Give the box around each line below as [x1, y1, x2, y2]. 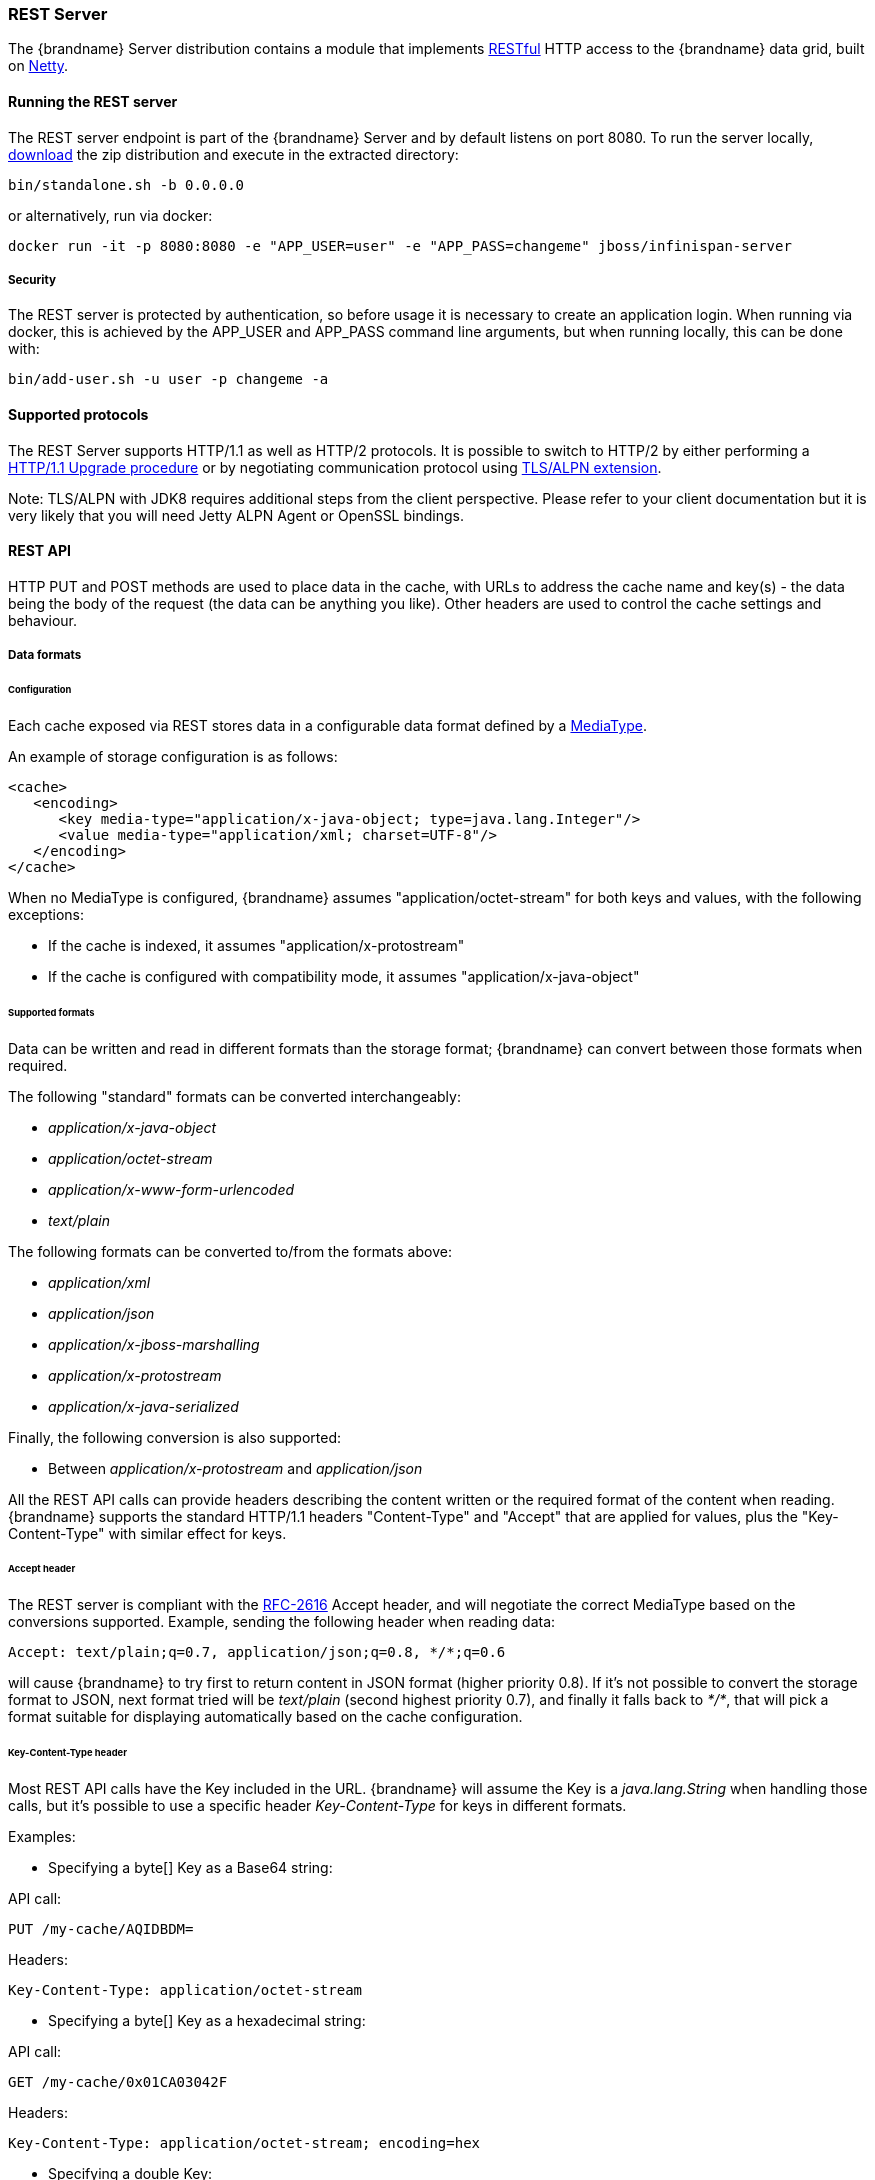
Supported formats [8, 1006, 95, 1018]
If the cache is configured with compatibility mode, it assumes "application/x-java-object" [48, 967, 640, 985]
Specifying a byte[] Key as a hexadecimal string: [48, 2011, 366, 2029]
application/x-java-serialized [48, 1397, 239, 1415]
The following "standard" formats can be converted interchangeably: [8, 1087, 461, 1105]
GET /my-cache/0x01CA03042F [8, 2073, 228, 2090]
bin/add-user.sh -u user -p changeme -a [8, 371, 329, 388]
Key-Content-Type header [8, 1747, 127, 1759]
